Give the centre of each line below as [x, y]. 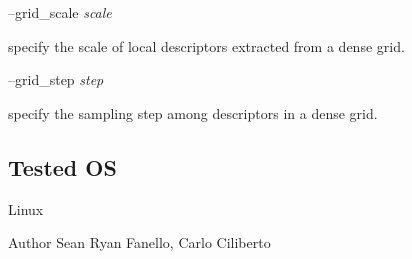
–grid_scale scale [60, 12]
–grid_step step [56, 79]
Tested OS [62, 166]
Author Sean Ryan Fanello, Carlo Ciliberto [139, 242]
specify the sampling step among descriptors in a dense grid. [193, 112]
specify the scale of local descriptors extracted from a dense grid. [206, 45]
